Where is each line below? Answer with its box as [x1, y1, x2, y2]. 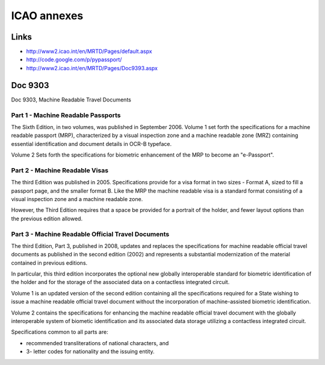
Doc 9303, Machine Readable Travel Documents [11, 96, 132, 103]
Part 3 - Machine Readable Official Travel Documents [11, 230, 170, 238]
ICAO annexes [11, 9, 84, 22]
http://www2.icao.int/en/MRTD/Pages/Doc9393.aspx [26, 64, 158, 71]
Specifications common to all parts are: [11, 328, 108, 336]
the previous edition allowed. [11, 215, 83, 222]
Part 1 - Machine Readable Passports [11, 111, 121, 119]
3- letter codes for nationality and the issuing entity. [26, 348, 155, 355]
